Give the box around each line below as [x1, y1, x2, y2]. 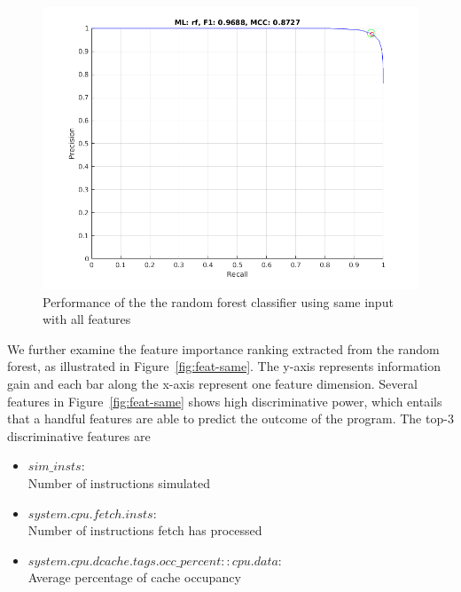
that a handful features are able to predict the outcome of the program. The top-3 [7, 409, 454, 428]
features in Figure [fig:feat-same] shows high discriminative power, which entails [7, 391, 442, 410]
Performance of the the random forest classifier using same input [43, 292, 394, 311]
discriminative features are [7, 426, 151, 445]
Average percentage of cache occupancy [27, 568, 241, 587]
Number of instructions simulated [27, 473, 211, 492]
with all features [43, 310, 131, 328]
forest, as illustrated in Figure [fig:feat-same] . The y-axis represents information [7, 357, 441, 375]
